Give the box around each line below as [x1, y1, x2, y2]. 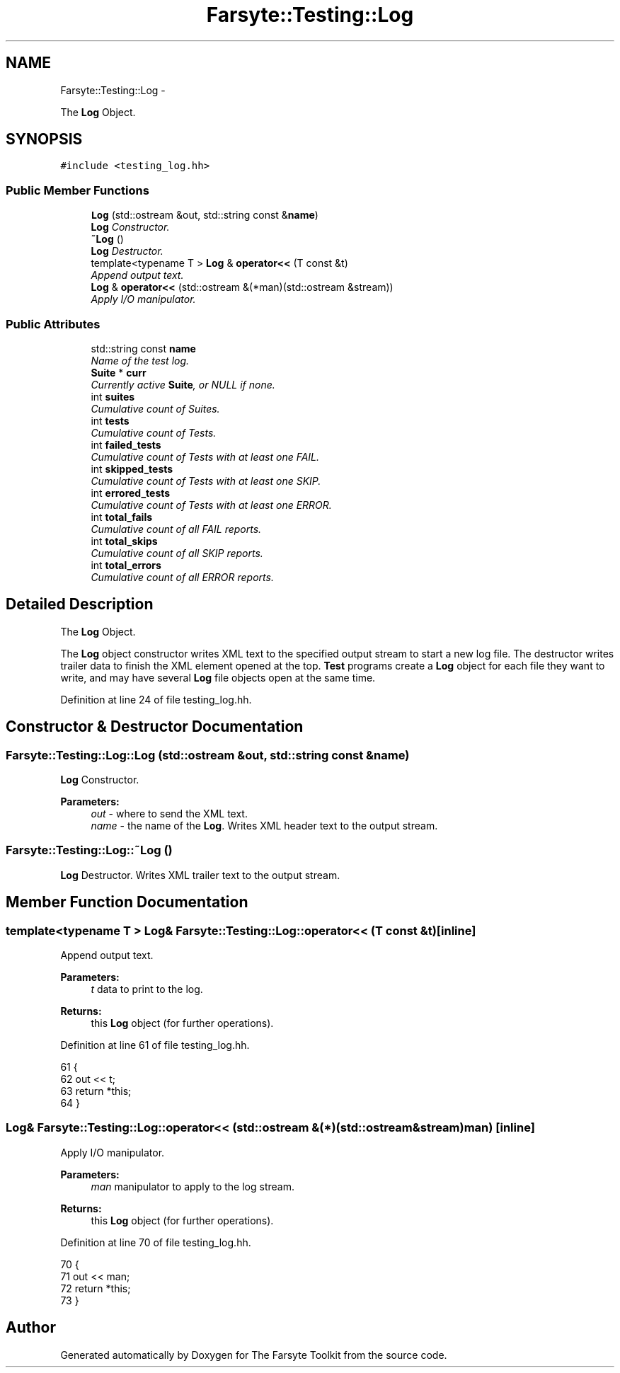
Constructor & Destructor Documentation [6, 718, 304, 736]
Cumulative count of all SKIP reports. [91, 546, 263, 559]
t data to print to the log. [91, 982, 203, 995]
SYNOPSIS [6, 130, 83, 149]
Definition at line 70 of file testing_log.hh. [60, 1236, 251, 1248]
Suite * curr [91, 366, 147, 379]
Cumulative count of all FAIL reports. [91, 522, 262, 535]
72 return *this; [60, 1282, 131, 1294]
